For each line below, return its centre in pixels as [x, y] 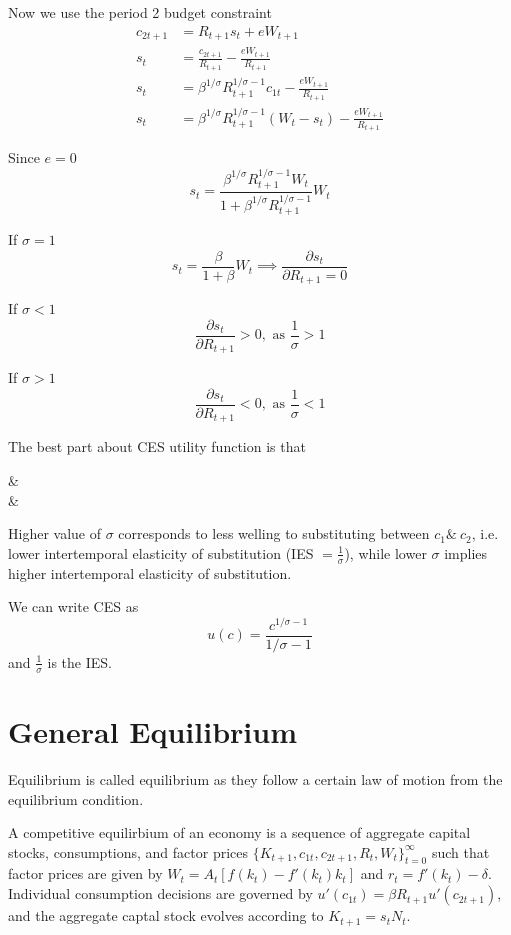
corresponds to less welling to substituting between [274, 533]
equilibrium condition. [76, 798]
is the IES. [79, 661]
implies [466, 552]
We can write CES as [73, 606]
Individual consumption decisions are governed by [160, 893]
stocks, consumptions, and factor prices [128, 851]
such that [460, 851]
